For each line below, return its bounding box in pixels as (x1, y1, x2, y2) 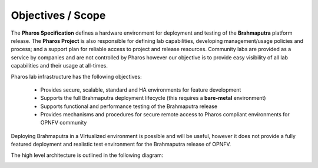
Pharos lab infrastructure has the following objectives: (11, 73, 142, 80)
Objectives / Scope (11, 9, 106, 22)
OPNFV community (40, 119, 87, 126)
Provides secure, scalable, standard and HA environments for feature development (40, 86, 241, 93)
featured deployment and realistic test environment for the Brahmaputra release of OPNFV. (11, 141, 231, 148)
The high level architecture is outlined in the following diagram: (11, 152, 164, 159)
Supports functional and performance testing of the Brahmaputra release (40, 103, 218, 110)
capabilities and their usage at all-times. (11, 62, 108, 69)
